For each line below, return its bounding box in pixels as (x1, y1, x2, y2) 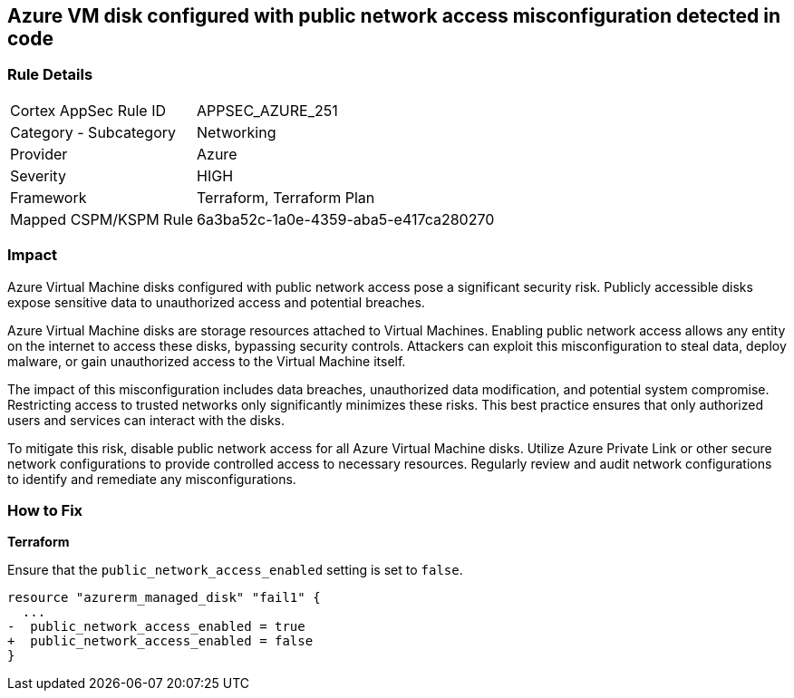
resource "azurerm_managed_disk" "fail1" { (7, 590, 321, 606)
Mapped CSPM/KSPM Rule (10, 209, 194, 228)
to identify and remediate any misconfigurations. (7, 470, 296, 487)
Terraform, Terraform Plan (197, 188, 375, 207)
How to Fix (7, 500, 83, 519)
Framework (10, 188, 87, 207)
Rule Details (7, 65, 93, 84)
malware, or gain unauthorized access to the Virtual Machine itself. (7, 353, 406, 369)
